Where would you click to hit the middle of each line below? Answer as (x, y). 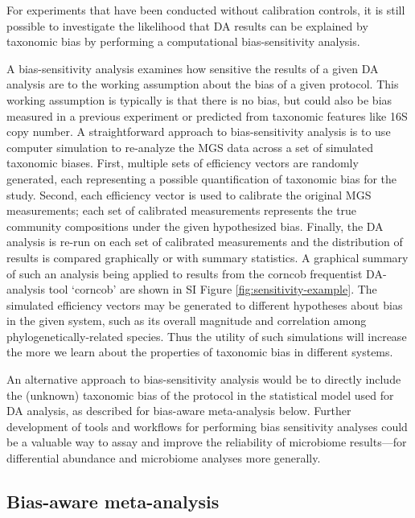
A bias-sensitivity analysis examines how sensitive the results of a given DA (193, 68)
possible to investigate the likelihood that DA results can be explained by (187, 25)
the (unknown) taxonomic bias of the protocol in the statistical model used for (200, 395)
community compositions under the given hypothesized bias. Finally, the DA (195, 226)
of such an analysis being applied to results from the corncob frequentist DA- (197, 273)
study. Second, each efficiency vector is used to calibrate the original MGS (189, 194)
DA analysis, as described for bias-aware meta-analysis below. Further (179, 411)
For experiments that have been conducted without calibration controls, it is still (206, 10)
